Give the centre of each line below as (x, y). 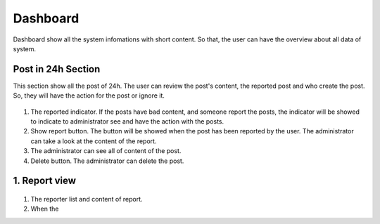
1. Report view (45, 181)
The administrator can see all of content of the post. (106, 151)
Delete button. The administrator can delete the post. (107, 161)
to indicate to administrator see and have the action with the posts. (127, 121)
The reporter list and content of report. (87, 199)
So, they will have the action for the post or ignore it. (89, 95)
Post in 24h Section (57, 69)
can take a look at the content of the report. (94, 141)
